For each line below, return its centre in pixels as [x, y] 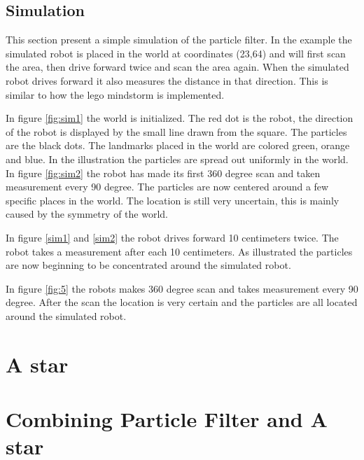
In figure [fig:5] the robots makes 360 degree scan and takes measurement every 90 [182, 288]
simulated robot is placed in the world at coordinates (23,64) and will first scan [176, 53]
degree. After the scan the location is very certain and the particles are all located [182, 302]
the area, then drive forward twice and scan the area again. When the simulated [177, 67]
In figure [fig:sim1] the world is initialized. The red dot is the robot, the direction [180, 118]
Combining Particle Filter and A [167, 419]
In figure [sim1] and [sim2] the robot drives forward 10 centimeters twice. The [172, 237]
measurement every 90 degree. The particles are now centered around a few [167, 187]
